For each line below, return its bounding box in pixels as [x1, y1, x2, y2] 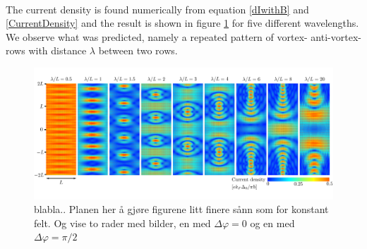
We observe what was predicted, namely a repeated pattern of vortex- [6, 29, 308, 44]
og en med [250, 215, 295, 230]
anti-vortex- [311, 29, 361, 44]
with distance [28, 43, 87, 58]
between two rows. [98, 43, 178, 58]
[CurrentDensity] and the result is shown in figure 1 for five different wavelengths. [6, 16, 359, 30]
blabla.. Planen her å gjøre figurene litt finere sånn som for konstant [34, 202, 329, 217]
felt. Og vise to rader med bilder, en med [34, 215, 211, 230]
